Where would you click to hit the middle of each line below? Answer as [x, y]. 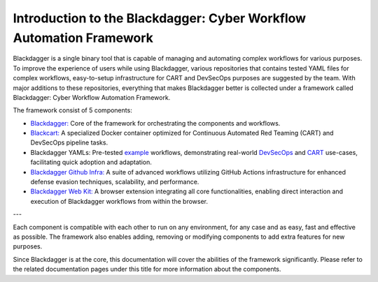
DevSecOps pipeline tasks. [69, 142]
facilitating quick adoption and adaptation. [91, 162]
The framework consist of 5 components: [72, 110]
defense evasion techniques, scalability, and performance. [115, 182]
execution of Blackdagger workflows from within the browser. [119, 201]
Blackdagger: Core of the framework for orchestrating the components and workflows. [155, 123]
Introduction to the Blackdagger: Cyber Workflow [160, 18]
